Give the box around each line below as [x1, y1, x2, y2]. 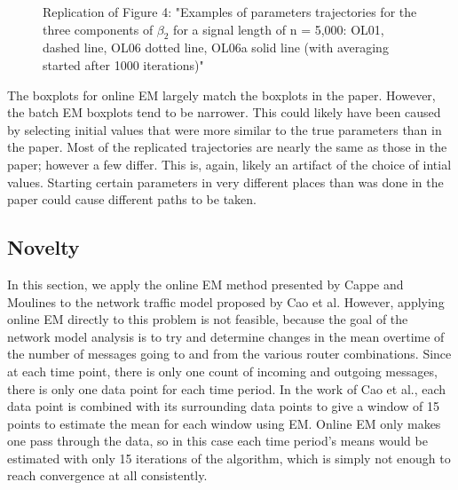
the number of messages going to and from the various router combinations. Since [7, 344, 452, 363]
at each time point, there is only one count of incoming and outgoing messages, [7, 361, 438, 380]
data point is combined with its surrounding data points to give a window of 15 [7, 397, 439, 415]
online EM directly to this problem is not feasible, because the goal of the [7, 310, 408, 328]
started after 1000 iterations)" [43, 55, 204, 74]
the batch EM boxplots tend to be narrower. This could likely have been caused [7, 103, 441, 122]
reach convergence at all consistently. [7, 466, 208, 485]
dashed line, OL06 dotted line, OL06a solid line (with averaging [43, 38, 389, 57]
